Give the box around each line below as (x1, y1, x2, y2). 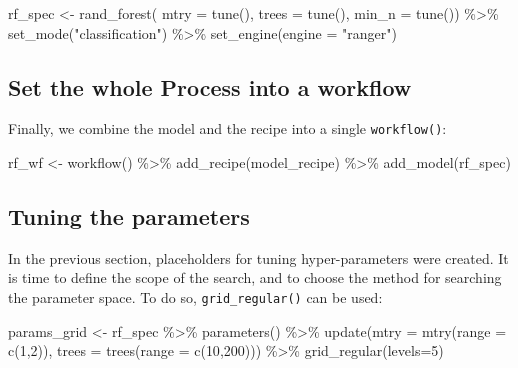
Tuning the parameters (8, 201, 250, 232)
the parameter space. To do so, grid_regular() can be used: (8, 287, 383, 308)
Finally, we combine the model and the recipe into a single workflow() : (8, 118, 447, 139)
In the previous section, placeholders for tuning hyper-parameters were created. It (8, 247, 509, 268)
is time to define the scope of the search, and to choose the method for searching (8, 267, 502, 288)
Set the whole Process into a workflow (8, 71, 412, 102)
